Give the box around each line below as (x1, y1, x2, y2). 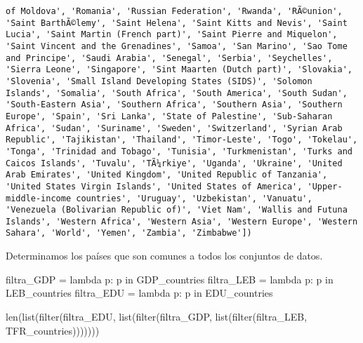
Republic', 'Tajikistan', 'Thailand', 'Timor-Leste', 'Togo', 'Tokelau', (6, 135, 358, 145)
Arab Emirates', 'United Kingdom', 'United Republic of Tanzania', (6, 170, 328, 180)
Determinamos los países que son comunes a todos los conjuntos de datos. (6, 248, 323, 263)
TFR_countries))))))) (6, 323, 100, 337)
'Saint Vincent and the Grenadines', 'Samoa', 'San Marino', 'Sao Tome (6, 41, 348, 51)
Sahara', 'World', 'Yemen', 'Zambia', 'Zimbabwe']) (6, 228, 252, 238)
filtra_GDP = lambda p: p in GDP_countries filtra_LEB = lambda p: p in (6, 271, 334, 286)
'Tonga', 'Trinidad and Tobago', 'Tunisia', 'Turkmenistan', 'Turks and (6, 146, 352, 156)
